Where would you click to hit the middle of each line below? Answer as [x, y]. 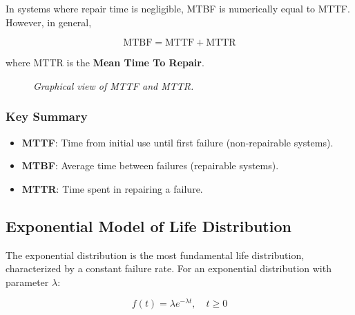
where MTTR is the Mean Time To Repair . [105, 63]
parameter [27, 281]
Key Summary [47, 116]
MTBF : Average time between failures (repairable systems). [150, 165]
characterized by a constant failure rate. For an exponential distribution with [169, 268]
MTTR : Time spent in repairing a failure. [112, 188]
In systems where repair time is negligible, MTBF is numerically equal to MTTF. [178, 8]
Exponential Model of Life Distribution [148, 226]
